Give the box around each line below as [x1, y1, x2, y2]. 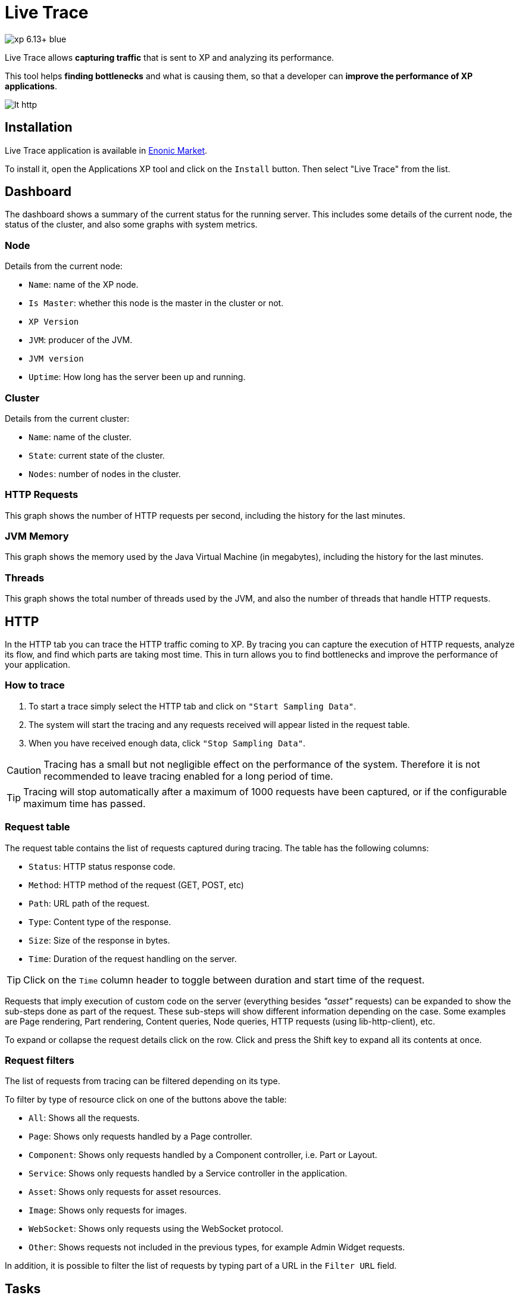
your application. [5, 659, 70, 670]
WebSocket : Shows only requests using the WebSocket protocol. [29, 1224, 284, 1234]
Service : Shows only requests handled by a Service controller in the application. [29, 1168, 348, 1179]
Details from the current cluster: [5, 413, 130, 424]
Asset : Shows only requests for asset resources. [29, 1187, 221, 1197]
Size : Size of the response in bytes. [29, 935, 170, 945]
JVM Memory [5, 530, 69, 543]
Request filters [5, 1054, 74, 1066]
